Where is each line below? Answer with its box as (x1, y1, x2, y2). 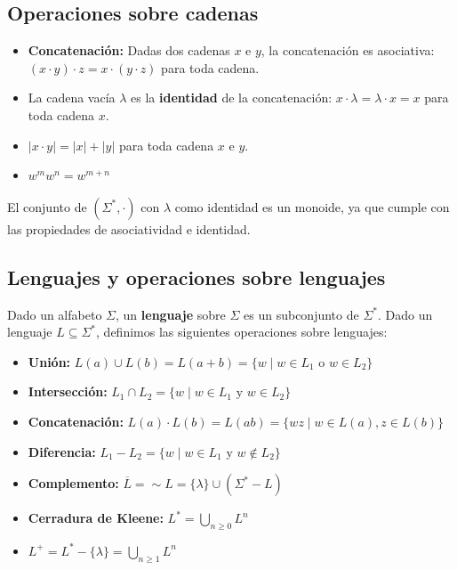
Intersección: (28, 382, 108, 401)
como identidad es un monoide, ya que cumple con (174, 197, 450, 216)
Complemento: (28, 474, 119, 493)
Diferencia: (28, 442, 96, 460)
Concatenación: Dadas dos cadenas (28, 41, 230, 60)
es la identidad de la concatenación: (131, 88, 333, 107)
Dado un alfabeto (7, 305, 102, 323)
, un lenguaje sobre (115, 305, 226, 323)
